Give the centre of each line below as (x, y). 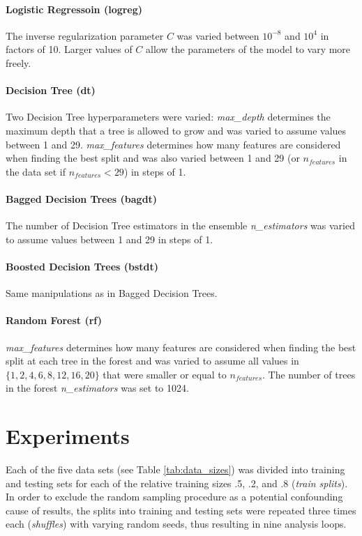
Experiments (68, 436)
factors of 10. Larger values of (69, 49)
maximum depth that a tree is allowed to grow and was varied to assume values (176, 130)
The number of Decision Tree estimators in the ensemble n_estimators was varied (180, 225)
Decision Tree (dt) (51, 90)
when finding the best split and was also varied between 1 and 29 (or (153, 158)
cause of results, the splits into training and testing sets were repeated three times (181, 510)
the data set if (36, 171)
